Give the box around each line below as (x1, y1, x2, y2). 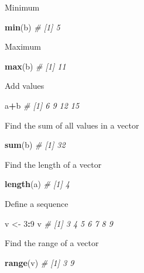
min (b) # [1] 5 (5, 20, 60, 33)
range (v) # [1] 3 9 (5, 256, 74, 268)
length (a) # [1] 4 (5, 178, 70, 190)
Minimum (5, 1, 40, 13)
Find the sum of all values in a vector (5, 119, 139, 131)
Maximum (5, 40, 41, 53)
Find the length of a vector (5, 158, 102, 170)
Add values (5, 80, 44, 92)
